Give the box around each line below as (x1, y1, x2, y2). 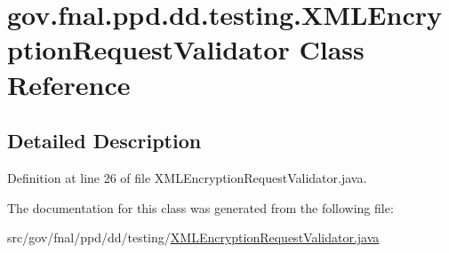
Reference (7, 66, 131, 102)
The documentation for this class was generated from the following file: (7, 198, 394, 217)
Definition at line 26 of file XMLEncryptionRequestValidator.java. (7, 168, 367, 186)
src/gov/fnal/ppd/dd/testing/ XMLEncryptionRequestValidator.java (7, 228, 380, 247)
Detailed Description (7, 127, 202, 154)
